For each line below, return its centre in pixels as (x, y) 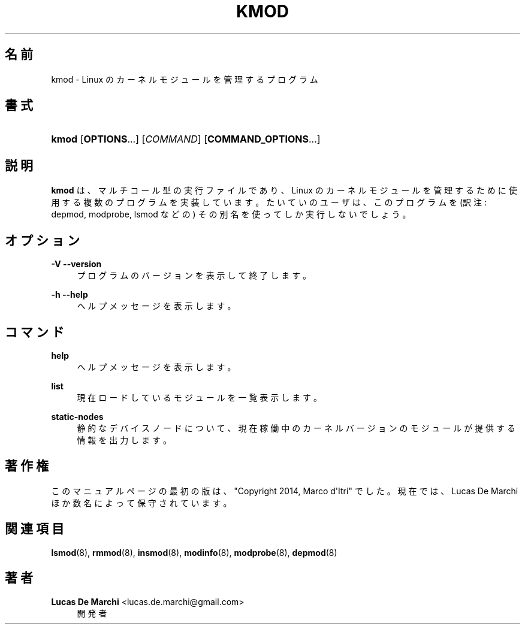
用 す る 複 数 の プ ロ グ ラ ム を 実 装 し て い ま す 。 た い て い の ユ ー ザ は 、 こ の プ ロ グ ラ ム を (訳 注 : (269, 202)
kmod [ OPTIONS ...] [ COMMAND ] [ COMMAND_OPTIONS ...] (186, 139)
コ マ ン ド (34, 332)
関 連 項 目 (34, 529)
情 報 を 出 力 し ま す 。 (124, 440)
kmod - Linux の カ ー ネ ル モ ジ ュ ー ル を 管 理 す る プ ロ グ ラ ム (185, 79)
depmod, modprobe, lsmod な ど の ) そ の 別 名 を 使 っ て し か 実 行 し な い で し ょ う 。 (231, 214)
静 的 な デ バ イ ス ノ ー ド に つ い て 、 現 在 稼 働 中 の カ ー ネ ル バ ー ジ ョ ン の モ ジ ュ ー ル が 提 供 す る (296, 428)
